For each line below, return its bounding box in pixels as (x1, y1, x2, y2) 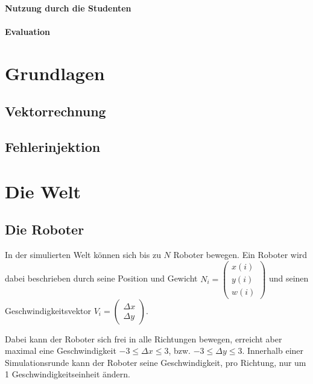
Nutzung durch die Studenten (5, 1, 131, 14)
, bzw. (168, 344, 191, 357)
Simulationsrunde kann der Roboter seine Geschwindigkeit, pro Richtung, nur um (5, 356, 306, 368)
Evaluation (5, 25, 50, 37)
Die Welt (5, 178, 81, 203)
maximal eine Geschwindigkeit (5, 344, 116, 357)
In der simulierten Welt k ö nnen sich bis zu (5, 248, 161, 260)
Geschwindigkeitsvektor (5, 304, 92, 316)
